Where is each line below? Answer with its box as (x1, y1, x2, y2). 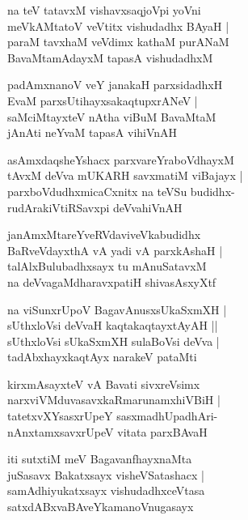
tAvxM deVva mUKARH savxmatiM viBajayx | (7, 167, 243, 184)
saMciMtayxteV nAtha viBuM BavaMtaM (7, 108, 216, 125)
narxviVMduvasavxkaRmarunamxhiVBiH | (7, 391, 221, 408)
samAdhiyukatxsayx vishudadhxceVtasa (7, 482, 205, 499)
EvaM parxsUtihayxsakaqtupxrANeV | (7, 92, 198, 109)
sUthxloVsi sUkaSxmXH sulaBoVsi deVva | (7, 332, 220, 349)
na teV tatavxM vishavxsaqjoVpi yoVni (7, 2, 201, 18)
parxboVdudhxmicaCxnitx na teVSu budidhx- (7, 182, 235, 199)
